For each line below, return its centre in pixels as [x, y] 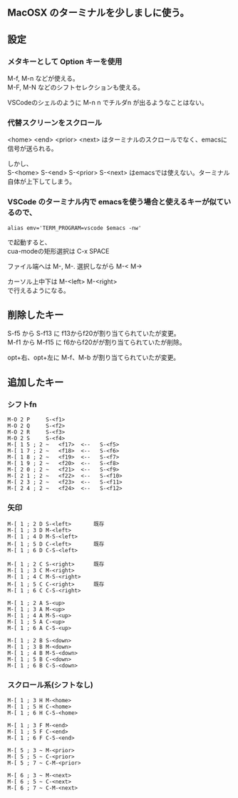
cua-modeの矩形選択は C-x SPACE [58, 251]
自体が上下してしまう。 [42, 181]
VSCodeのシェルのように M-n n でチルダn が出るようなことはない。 [108, 103]
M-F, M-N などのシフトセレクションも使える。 [76, 87]
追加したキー [36, 382]
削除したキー [36, 315]
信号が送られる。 [32, 149]
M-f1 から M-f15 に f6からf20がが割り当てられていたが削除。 [97, 342]
